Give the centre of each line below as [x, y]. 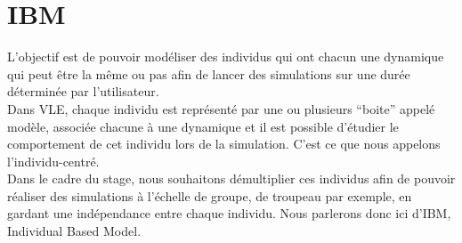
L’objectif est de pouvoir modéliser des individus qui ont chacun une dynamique [226, 57]
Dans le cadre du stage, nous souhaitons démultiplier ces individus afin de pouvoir [231, 178]
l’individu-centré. [53, 161]
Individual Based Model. [74, 231]
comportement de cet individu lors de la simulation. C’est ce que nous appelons [224, 144]
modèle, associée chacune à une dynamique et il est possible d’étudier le [203, 126]
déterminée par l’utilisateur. [83, 91]
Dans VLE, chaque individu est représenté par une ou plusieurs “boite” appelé [221, 108]
